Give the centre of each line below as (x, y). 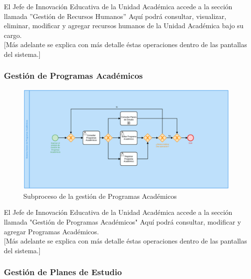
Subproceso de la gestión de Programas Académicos (100, 196)
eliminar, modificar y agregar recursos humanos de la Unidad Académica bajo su (124, 26)
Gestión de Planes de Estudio (63, 272)
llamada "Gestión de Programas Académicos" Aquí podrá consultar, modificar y (123, 221)
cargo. (13, 35)
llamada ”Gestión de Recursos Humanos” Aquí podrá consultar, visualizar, (115, 16)
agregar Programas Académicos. (51, 231)
